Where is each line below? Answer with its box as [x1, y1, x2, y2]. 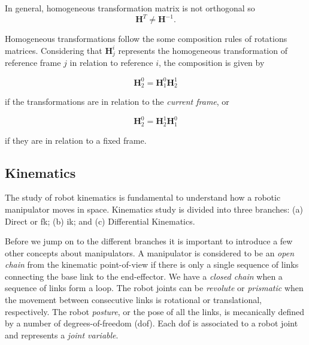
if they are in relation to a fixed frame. [5, 134, 147, 146]
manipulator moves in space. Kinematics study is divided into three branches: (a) [5, 202, 303, 215]
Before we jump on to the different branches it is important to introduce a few [5, 235, 293, 247]
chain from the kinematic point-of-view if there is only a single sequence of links [5, 258, 299, 271]
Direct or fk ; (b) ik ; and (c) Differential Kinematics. [5, 214, 195, 227]
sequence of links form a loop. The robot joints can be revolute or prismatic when [5, 282, 304, 294]
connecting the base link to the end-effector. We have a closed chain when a [5, 270, 283, 282]
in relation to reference [69, 56, 153, 69]
